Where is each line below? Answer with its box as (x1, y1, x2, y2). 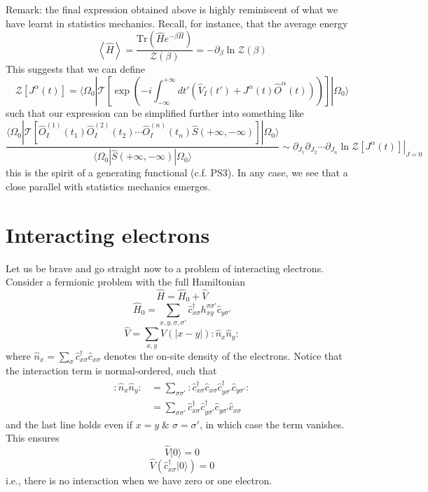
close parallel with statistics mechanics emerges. (6, 178, 211, 193)
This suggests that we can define (6, 62, 145, 76)
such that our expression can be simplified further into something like (6, 105, 304, 120)
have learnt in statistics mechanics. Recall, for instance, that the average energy (6, 15, 348, 30)
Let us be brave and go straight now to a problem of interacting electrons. (6, 260, 324, 275)
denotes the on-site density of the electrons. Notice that (104, 348, 343, 363)
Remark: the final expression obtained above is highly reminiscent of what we (6, 2, 338, 16)
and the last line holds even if (6, 416, 132, 431)
